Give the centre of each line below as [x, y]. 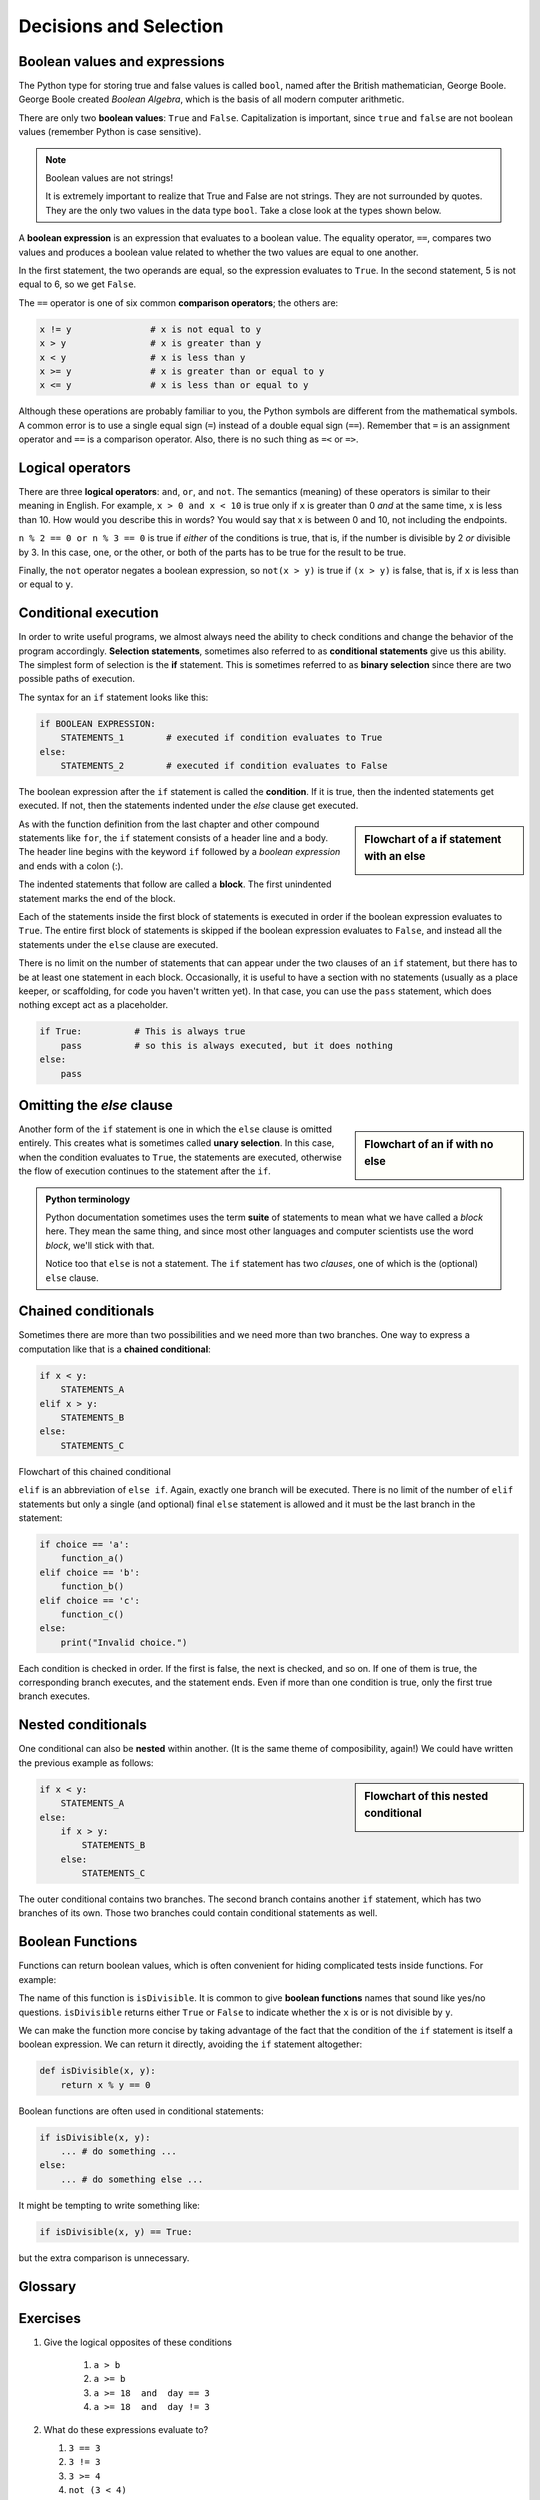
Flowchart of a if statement [433, 839]
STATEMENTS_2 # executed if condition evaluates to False [224, 765]
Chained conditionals [86, 1311]
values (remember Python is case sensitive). [110, 132]
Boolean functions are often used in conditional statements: [141, 2111]
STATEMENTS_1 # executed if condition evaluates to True [221, 738]
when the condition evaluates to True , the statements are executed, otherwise [180, 1157]
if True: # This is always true [142, 1031]
